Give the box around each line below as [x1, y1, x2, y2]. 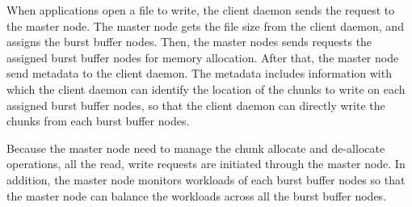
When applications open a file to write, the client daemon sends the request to [6, 2, 395, 18]
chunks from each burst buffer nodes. [6, 112, 190, 129]
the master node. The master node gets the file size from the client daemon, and [6, 17, 404, 34]
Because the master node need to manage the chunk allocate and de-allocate [6, 139, 385, 156]
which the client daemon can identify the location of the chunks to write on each [6, 80, 406, 97]
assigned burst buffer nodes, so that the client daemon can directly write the [6, 96, 385, 113]
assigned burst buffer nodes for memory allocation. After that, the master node [6, 49, 399, 65]
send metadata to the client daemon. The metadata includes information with [6, 65, 392, 82]
